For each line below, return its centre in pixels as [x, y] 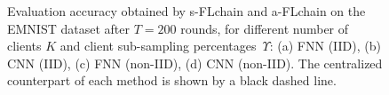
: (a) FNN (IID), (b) [325, 46]
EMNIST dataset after [68, 28]
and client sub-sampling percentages [158, 46]
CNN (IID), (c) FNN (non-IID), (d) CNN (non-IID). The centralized [195, 63]
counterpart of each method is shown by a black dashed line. [172, 80]
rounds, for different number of [265, 28]
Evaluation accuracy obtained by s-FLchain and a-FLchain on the [187, 11]
